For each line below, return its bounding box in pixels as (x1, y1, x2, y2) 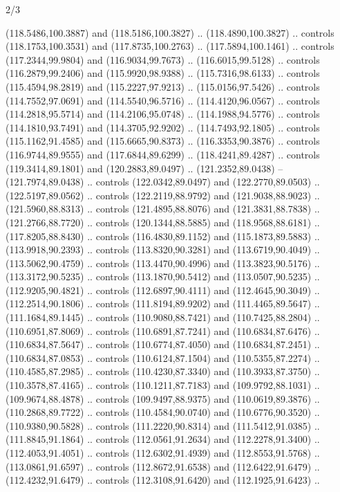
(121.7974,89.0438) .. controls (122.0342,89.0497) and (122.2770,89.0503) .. (6, 174, 320, 189)
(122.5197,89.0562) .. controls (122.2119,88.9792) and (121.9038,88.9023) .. (6, 188, 320, 202)
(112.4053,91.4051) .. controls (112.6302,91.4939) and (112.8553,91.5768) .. (6, 446, 320, 459)
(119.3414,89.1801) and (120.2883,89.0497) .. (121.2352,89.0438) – (6, 161, 283, 175)
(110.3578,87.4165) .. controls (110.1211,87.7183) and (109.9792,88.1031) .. (6, 378, 320, 392)
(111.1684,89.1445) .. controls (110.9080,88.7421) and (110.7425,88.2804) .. (6, 310, 320, 325)
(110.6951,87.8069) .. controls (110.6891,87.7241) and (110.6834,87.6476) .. (6, 323, 320, 338)
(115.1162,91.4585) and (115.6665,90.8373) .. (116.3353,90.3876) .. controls (6, 134, 320, 148)
